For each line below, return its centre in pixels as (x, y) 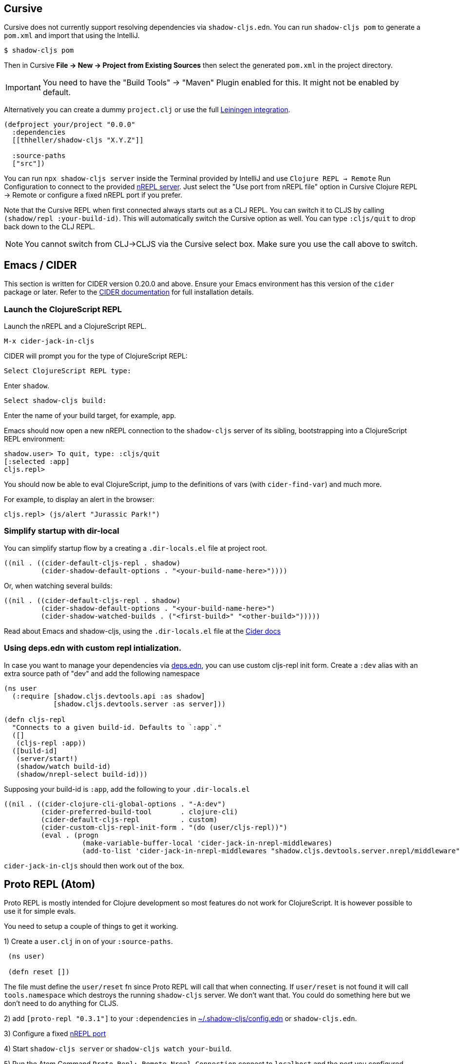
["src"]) (29, 164)
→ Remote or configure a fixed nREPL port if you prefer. (93, 195)
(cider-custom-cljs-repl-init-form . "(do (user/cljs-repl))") (164, 827)
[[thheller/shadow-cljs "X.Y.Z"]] (78, 140)
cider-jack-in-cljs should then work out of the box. (94, 865)
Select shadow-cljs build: (55, 401)
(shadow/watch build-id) (64, 766)
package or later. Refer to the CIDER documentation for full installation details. (129, 292)
